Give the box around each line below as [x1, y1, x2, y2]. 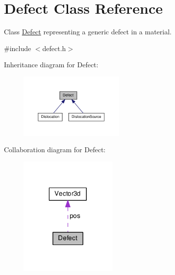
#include [4, 43, 31, 53]
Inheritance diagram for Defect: [4, 59, 99, 70]
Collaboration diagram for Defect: [4, 144, 106, 155]
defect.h [42, 43, 66, 53]
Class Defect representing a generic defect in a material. [4, 27, 172, 37]
